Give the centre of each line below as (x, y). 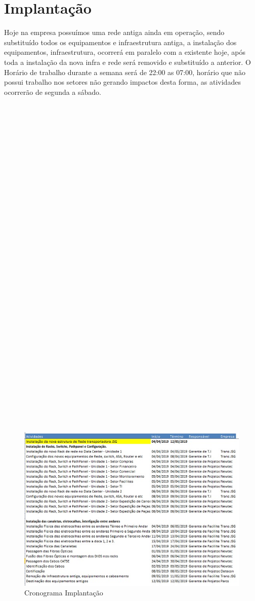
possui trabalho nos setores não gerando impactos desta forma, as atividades (122, 82)
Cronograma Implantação (64, 593)
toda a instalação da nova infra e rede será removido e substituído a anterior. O (127, 62)
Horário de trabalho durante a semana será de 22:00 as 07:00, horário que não (125, 72)
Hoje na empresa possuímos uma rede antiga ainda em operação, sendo (114, 32)
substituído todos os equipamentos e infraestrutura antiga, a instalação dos (120, 42)
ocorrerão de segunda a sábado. (53, 92)
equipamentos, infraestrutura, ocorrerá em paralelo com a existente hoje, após (125, 52)
